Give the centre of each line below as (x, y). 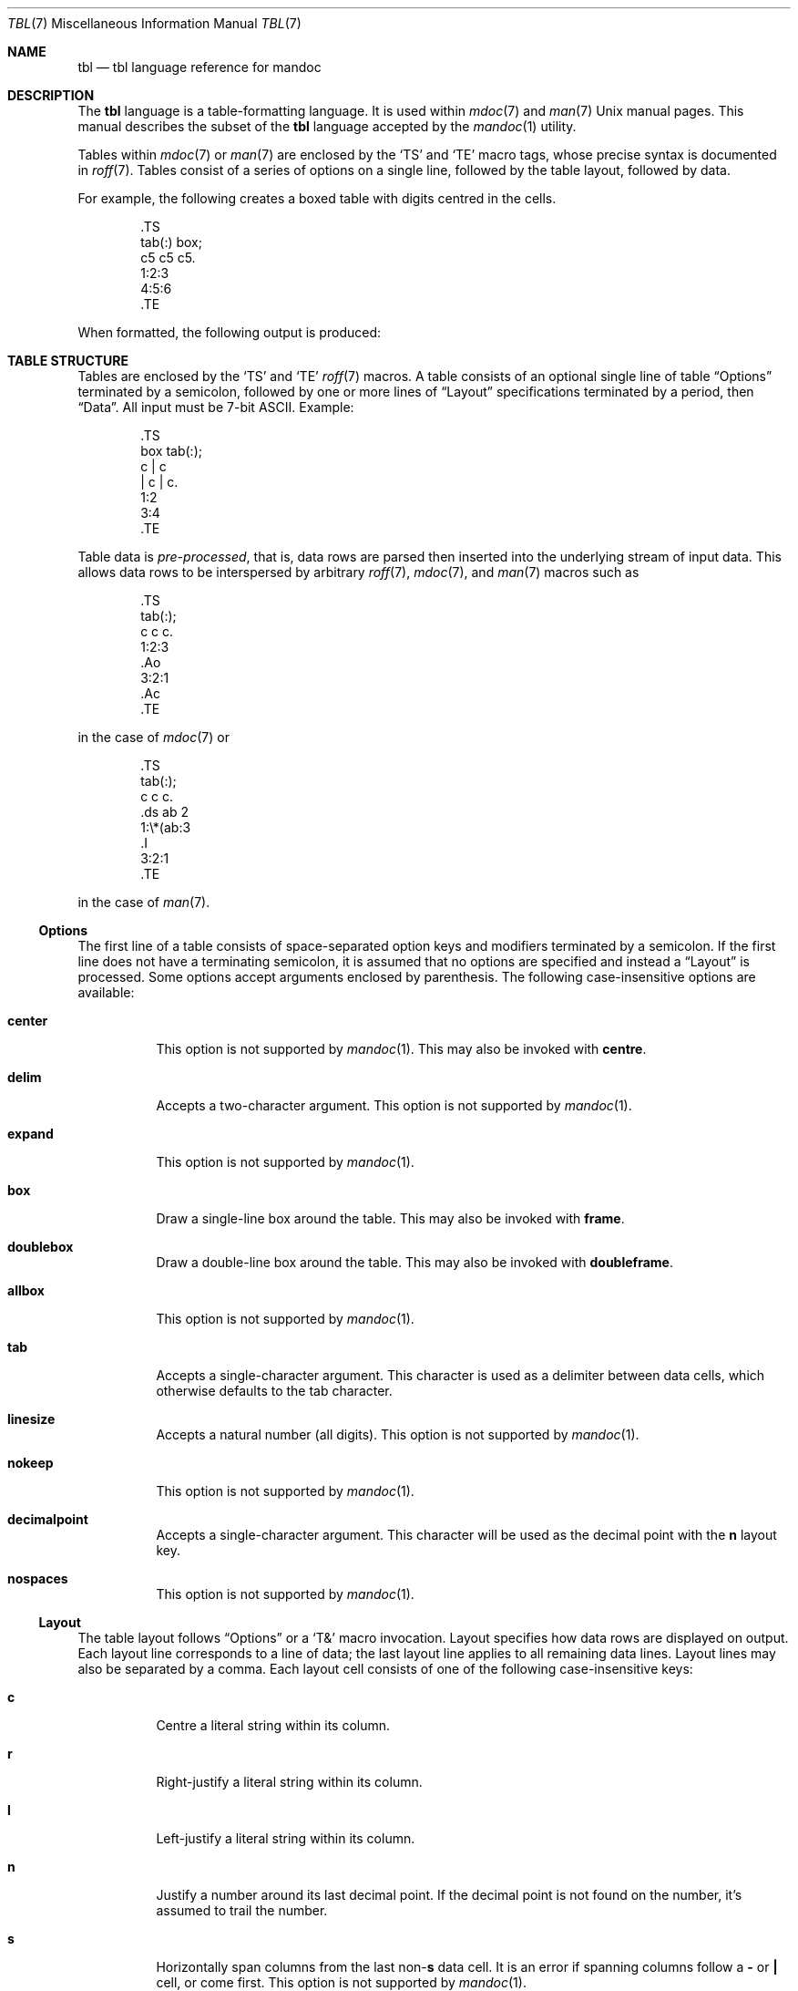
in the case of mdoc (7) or (153, 737)
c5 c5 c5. (168, 258)
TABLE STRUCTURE (68, 361)
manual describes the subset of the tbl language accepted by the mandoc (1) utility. (327, 126)
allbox (26, 1290)
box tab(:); (171, 451)
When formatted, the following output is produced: (229, 332)
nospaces (38, 1578)
